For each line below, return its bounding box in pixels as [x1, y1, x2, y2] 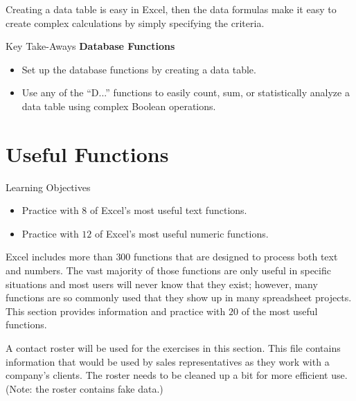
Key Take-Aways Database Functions [6, 39, 175, 53]
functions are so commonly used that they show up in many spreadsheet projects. [6, 290, 352, 305]
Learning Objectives [6, 179, 91, 194]
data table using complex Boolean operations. [21, 98, 216, 113]
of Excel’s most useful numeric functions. [95, 226, 269, 240]
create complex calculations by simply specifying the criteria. [6, 15, 265, 30]
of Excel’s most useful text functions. [90, 203, 247, 217]
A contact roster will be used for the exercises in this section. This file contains [6, 341, 341, 355]
